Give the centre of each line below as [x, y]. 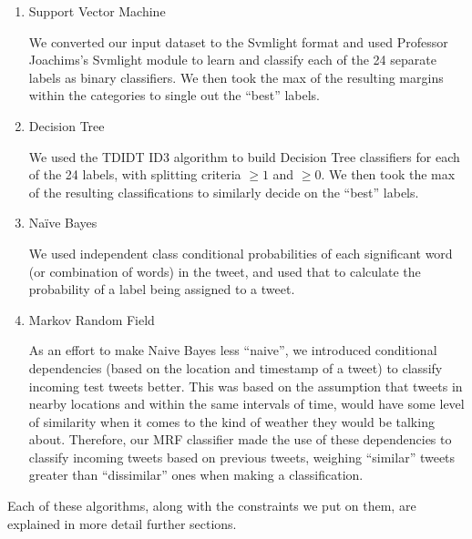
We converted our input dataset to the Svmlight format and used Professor [238, 41]
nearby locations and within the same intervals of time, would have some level [246, 404]
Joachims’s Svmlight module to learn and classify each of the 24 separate [232, 60]
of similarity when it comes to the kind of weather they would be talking [231, 421]
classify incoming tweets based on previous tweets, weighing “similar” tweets [242, 457]
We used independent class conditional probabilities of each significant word [241, 253]
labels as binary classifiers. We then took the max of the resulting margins [236, 77]
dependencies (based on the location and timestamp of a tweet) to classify [236, 367]
